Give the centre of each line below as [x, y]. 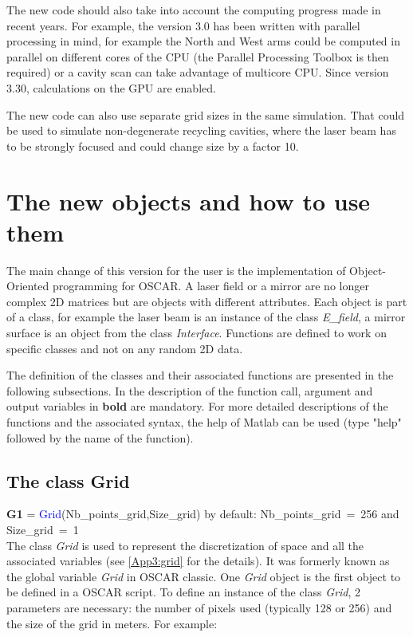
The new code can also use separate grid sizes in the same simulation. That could [206, 114]
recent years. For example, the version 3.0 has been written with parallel [183, 25]
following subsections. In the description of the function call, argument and [190, 390]
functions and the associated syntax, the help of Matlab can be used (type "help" [204, 422]
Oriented [28, 286]
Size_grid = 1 [43, 529]
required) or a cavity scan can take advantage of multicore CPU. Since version [198, 72]
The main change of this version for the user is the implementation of [176, 270]
